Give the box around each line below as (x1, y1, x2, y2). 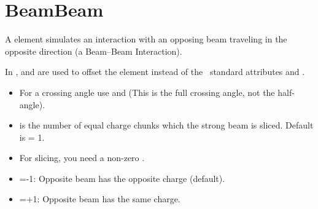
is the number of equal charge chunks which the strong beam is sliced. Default (19, 119, 314, 132)
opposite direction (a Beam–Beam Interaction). (5, 44, 182, 57)
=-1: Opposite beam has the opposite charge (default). (19, 172, 225, 184)
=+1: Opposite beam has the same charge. (19, 192, 180, 205)
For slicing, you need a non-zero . (19, 151, 145, 164)
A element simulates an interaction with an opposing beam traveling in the (5, 33, 287, 45)
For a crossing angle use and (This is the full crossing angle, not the (19, 85, 275, 98)
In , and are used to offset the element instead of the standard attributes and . (5, 65, 305, 78)
